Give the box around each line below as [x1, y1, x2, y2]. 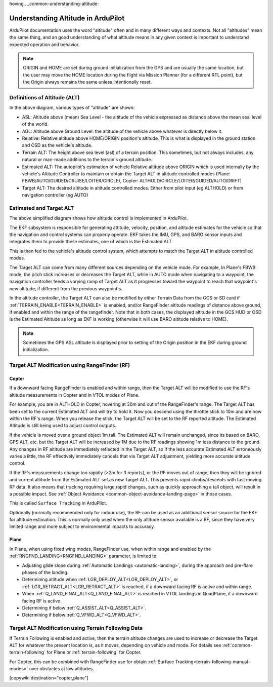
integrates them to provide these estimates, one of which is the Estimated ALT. [9, 239, 173, 245]
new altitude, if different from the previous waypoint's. [9, 285, 122, 291]
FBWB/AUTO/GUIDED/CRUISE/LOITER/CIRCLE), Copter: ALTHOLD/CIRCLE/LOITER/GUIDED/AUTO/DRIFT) [22, 178, 242, 184]
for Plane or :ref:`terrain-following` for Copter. [46, 649, 142, 656]
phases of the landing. [22, 569, 69, 576]
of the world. [22, 121, 49, 127]
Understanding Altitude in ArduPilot [9, 14, 125, 22]
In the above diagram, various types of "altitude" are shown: [9, 104, 135, 111]
